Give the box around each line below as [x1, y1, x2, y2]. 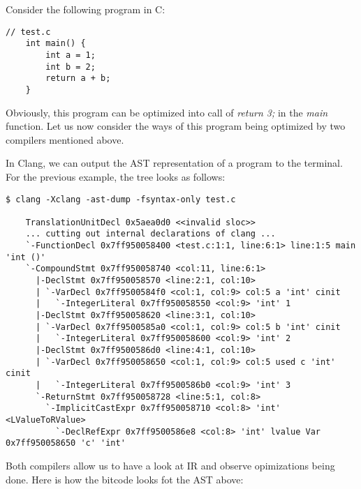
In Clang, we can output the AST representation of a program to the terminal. [6, 156, 343, 170]
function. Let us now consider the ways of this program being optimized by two [6, 119, 346, 133]
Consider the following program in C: [6, 2, 165, 16]
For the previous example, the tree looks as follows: [6, 169, 226, 183]
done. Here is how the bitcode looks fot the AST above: [6, 472, 244, 486]
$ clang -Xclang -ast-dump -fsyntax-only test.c [6, 194, 236, 204]
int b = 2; [45, 61, 96, 72]
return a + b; [45, 73, 111, 84]
